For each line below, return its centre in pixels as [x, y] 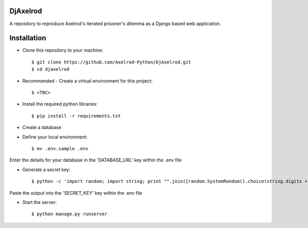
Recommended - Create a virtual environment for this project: [88, 81]
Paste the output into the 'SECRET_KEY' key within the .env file [76, 193]
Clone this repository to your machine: [63, 50]
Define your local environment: [55, 137]
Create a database [42, 128]
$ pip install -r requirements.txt [76, 116]
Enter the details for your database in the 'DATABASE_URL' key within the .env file [95, 160]
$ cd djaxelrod [51, 69]
